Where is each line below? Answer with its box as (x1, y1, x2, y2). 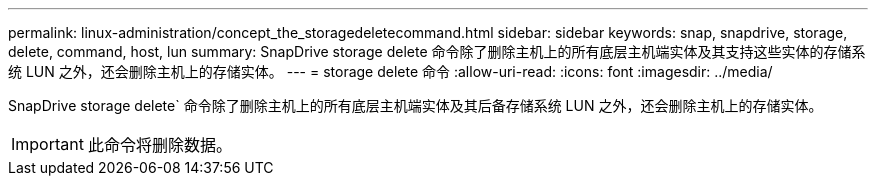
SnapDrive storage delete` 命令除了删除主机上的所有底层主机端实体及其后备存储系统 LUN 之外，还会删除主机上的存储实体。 (8, 97, 823, 114)
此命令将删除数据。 (87, 135, 232, 155)
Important (11, 134, 84, 154)
